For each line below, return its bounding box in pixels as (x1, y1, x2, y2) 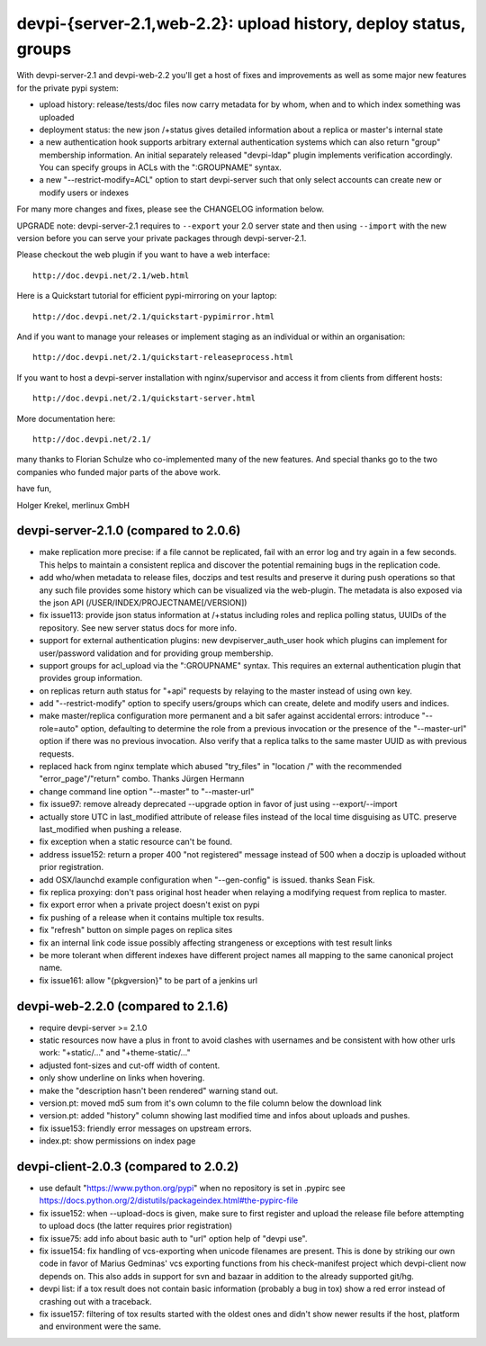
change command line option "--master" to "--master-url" (39, 785, 255, 796)
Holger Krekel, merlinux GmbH (16, 499, 130, 510)
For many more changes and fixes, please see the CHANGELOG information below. (16, 203, 324, 215)
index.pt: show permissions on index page (39, 1135, 196, 1146)
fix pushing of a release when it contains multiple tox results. (39, 911, 265, 922)
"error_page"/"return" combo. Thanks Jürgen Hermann (39, 774, 245, 785)
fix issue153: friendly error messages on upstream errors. (39, 1123, 252, 1134)
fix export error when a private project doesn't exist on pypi (39, 900, 260, 911)
